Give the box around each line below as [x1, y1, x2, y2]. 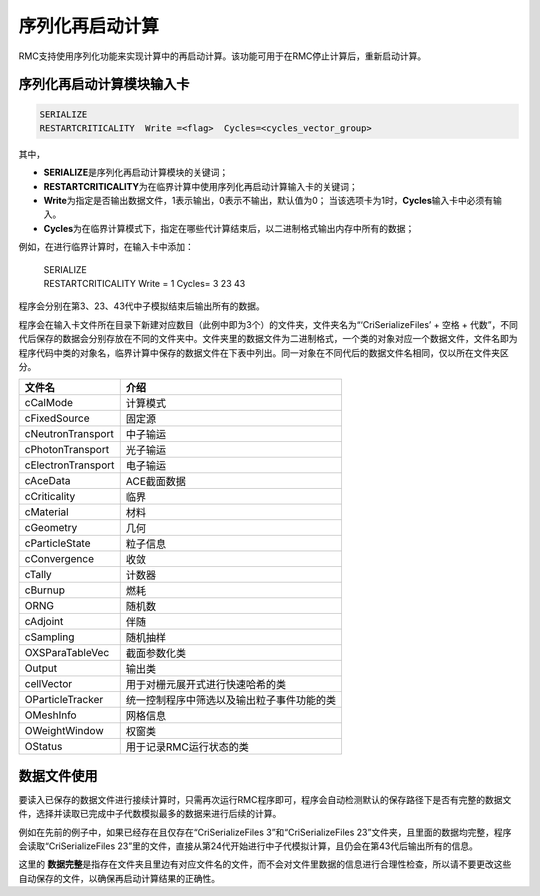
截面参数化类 [125, 646, 187, 660]
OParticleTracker [24, 693, 104, 707]
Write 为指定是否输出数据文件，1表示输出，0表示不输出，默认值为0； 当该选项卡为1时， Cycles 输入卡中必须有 [43, 195, 494, 207]
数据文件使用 [18, 767, 98, 784]
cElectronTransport [24, 458, 115, 472]
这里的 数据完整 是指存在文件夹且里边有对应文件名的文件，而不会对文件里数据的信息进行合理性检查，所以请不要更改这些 [18, 858, 512, 870]
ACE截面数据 [125, 475, 187, 489]
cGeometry [24, 521, 78, 535]
